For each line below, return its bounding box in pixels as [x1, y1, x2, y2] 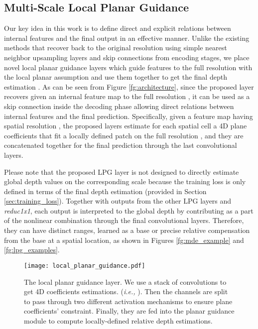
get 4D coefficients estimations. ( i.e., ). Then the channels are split [24, 286, 228, 297]
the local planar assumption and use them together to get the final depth [4, 72, 227, 82]
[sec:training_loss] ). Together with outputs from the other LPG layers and [4, 196, 232, 206]
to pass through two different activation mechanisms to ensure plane [24, 296, 233, 306]
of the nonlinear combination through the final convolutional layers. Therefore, [4, 215, 244, 225]
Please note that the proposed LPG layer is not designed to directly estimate [4, 166, 239, 177]
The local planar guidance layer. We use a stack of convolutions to [24, 276, 227, 287]
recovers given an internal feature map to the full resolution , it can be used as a [4, 91, 250, 102]
